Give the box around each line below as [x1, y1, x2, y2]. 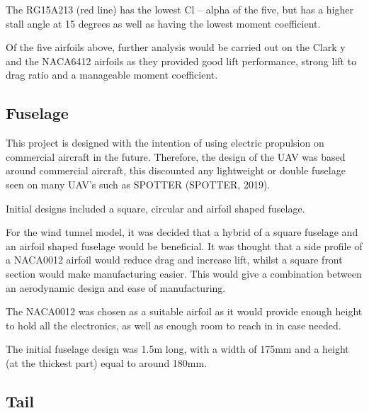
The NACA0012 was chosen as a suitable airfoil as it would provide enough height [6, 304, 363, 319]
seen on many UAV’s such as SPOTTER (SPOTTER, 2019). [6, 176, 271, 191]
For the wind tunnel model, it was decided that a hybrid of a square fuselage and [6, 225, 358, 239]
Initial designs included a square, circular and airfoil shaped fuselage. [6, 200, 305, 215]
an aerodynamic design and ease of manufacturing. [6, 280, 226, 295]
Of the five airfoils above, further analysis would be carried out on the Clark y [6, 40, 346, 55]
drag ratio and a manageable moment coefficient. [6, 67, 218, 82]
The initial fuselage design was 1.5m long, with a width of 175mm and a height [6, 341, 349, 356]
